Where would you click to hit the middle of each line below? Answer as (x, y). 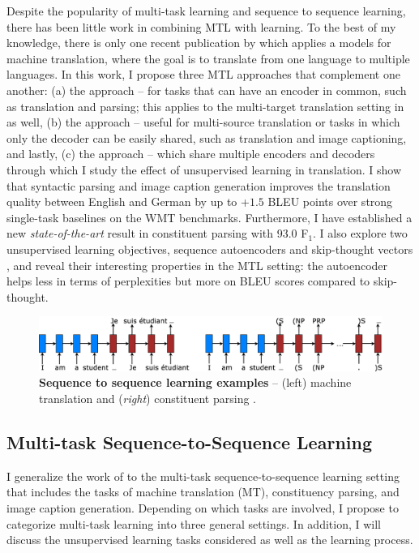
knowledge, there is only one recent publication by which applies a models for (199, 43)
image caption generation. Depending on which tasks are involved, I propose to (203, 507)
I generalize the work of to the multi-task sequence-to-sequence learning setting (203, 476)
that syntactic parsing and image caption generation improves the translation (199, 185)
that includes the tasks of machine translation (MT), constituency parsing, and (203, 492)
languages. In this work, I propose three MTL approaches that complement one (203, 74)
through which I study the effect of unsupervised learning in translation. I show (204, 169)
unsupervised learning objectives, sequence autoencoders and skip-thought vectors (210, 249)
